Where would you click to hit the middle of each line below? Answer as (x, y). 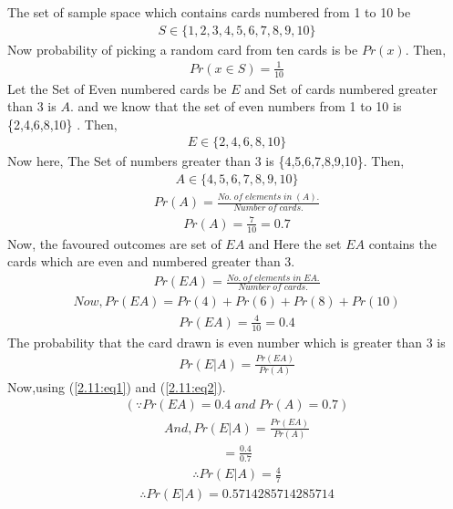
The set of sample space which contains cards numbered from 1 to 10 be (209, 12)
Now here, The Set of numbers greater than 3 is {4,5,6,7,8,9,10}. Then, (206, 161)
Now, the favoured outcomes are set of (114, 243)
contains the (402, 243)
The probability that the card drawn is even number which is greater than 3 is (226, 342)
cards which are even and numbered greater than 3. (151, 261)
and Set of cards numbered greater (341, 88)
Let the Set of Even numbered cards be (117, 88)
